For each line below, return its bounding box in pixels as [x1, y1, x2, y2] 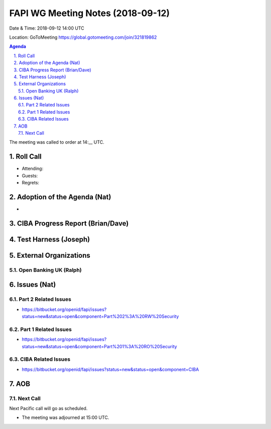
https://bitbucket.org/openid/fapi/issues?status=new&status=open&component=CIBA [22, 366, 199, 372]
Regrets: [22, 180, 40, 186]
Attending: [22, 166, 44, 172]
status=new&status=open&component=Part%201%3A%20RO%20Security [22, 343, 178, 349]
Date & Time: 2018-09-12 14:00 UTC [9, 25, 85, 31]
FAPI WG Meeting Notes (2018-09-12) [9, 8, 170, 19]
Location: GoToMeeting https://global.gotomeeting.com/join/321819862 [9, 34, 157, 40]
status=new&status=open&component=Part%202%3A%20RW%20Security [22, 313, 179, 319]
